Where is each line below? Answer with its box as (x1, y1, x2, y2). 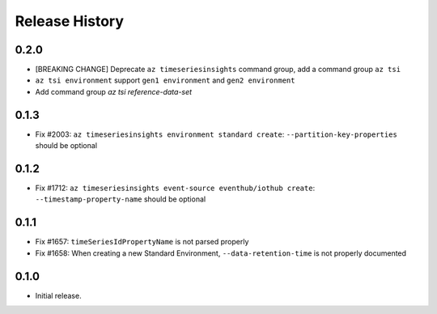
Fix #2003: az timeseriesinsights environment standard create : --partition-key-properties (35, 129, 398, 139)
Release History (15, 12, 125, 30)
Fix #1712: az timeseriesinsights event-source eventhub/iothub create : (35, 183, 316, 193)
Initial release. (35, 291, 82, 300)
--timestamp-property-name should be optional (35, 194, 206, 204)
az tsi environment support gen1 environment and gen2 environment (35, 75, 295, 85)
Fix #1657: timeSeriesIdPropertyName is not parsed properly (35, 237, 249, 247)
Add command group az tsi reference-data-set (35, 87, 193, 96)
